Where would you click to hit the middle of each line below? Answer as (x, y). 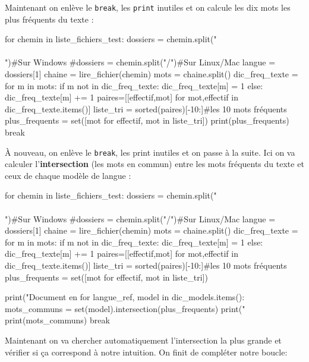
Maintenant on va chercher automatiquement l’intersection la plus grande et (143, 340)
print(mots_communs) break (57, 320)
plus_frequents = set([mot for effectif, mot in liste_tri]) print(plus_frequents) (147, 120)
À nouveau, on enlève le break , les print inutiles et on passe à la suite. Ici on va (150, 152)
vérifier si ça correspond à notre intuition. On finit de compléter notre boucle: (146, 352)
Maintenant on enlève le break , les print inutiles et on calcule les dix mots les (148, 7)
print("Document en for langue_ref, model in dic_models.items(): (125, 297)
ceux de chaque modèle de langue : (68, 175)
